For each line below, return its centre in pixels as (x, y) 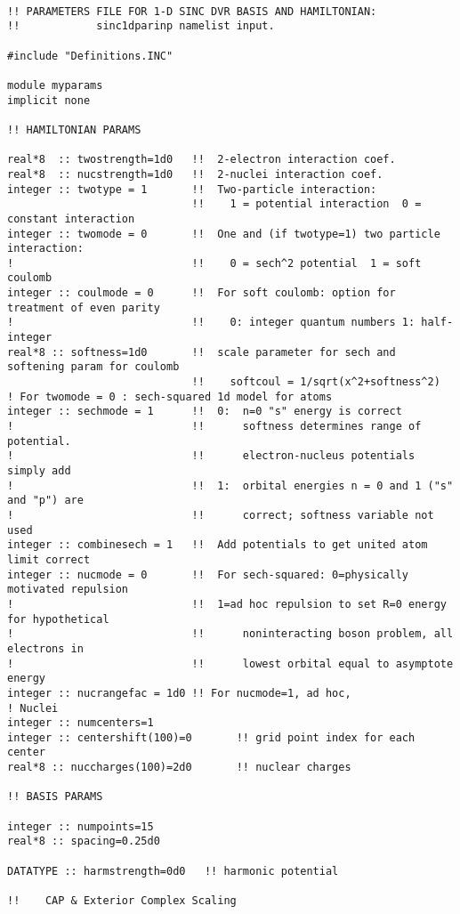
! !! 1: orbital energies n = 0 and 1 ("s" (230, 485)
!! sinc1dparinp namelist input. (141, 26)
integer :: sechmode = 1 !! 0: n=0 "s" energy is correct (205, 412)
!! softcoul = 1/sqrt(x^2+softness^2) (316, 382)
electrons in (45, 648)
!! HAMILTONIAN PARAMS (74, 129)
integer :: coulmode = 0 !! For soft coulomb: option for (202, 293)
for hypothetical (58, 619)
